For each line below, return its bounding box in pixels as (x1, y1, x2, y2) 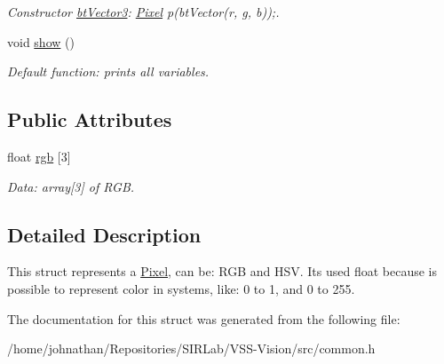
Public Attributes (7, 106, 172, 133)
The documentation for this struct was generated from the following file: (7, 309, 400, 328)
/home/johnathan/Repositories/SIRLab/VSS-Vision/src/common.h (7, 339, 376, 358)
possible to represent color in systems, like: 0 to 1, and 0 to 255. (7, 279, 355, 297)
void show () (7, 32, 75, 51)
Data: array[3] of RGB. (7, 177, 135, 195)
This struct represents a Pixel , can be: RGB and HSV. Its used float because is (7, 262, 437, 281)
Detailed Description (7, 220, 202, 248)
